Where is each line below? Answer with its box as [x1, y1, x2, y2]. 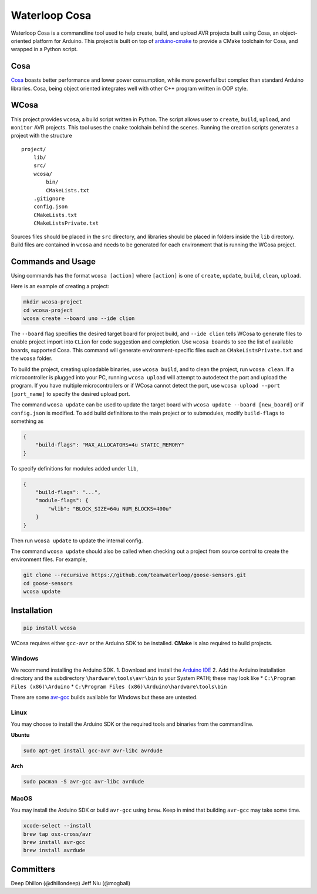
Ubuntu [11, 731, 30, 738]
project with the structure [11, 132, 73, 139]
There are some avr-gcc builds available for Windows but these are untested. [11, 694, 198, 701]
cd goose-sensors [23, 580, 73, 586]
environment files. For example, [11, 556, 87, 563]
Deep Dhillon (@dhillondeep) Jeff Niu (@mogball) [11, 879, 131, 886]
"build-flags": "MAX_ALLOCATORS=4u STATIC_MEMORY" [35, 442, 184, 448]
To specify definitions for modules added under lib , [11, 465, 138, 472]
